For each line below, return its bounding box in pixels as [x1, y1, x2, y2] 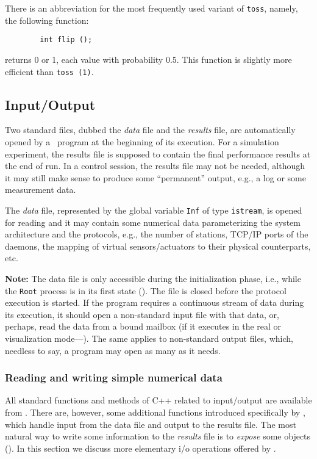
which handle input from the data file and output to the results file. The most [5, 417, 296, 430]
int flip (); [40, 35, 93, 45]
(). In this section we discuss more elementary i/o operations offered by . [5, 441, 276, 454]
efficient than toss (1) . [5, 65, 94, 78]
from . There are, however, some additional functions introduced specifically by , [5, 405, 305, 418]
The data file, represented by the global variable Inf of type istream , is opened [5, 203, 302, 216]
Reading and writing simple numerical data [5, 370, 223, 385]
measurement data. [5, 183, 76, 196]
